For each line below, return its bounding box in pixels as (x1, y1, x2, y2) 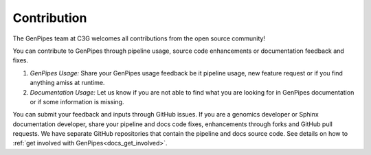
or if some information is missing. (30, 97, 124, 106)
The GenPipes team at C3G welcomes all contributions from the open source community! (12, 34, 266, 43)
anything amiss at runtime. (30, 79, 105, 87)
